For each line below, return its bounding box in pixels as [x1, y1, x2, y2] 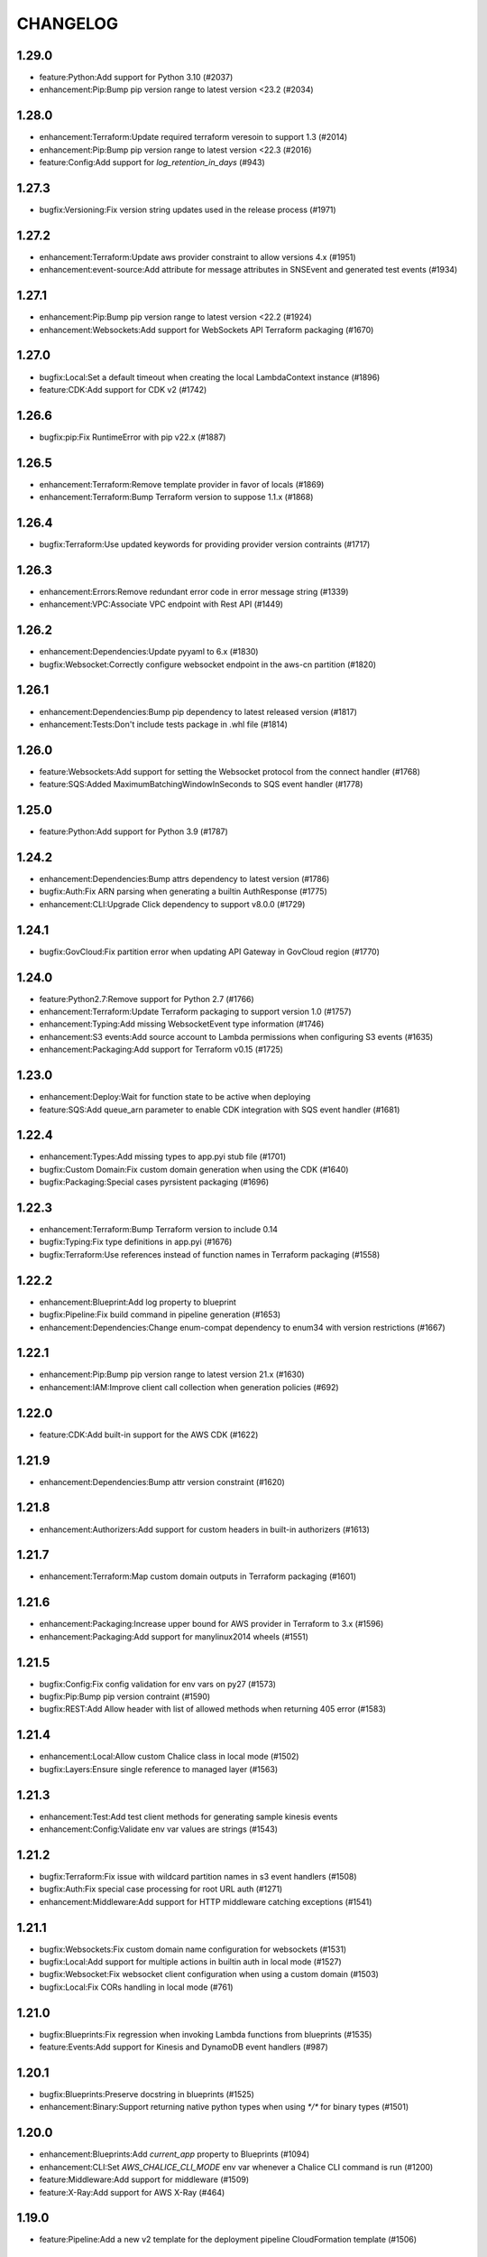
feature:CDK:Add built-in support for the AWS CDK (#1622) [39, 1429, 259, 1440]
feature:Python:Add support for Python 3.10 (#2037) [39, 72, 234, 83]
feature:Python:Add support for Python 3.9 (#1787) [39, 826, 229, 837]
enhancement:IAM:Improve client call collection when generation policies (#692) [39, 1381, 339, 1392]
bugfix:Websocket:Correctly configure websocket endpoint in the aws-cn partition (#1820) [39, 659, 377, 670]
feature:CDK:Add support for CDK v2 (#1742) [39, 384, 207, 395]
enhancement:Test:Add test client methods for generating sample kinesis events [39, 1811, 338, 1822]
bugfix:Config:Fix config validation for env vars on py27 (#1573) [39, 1678, 277, 1689]
